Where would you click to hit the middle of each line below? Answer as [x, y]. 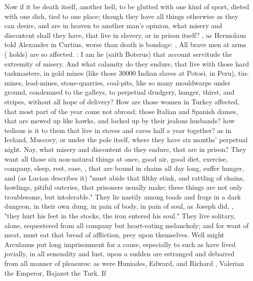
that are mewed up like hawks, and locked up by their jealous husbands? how [120, 121]
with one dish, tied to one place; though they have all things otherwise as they [121, 16]
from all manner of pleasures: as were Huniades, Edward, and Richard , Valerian [124, 263]
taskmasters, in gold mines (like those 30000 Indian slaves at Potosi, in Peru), [120, 73]
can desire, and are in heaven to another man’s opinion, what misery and [113, 25]
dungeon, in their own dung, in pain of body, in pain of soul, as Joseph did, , [119, 206]
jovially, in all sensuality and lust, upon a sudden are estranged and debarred [119, 254]
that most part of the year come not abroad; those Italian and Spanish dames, [121, 111]
